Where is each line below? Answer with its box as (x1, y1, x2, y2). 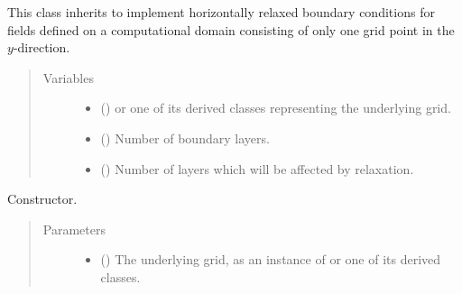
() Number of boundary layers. (100, 128, 270, 147)
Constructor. (7, 189, 78, 208)
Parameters (42, 219, 106, 238)
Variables (42, 68, 94, 87)
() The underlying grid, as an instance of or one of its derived (100, 250, 441, 269)
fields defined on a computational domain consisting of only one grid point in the (7, 20, 455, 39)
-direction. (13, 38, 70, 57)
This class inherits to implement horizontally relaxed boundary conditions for (7, 3, 435, 21)
